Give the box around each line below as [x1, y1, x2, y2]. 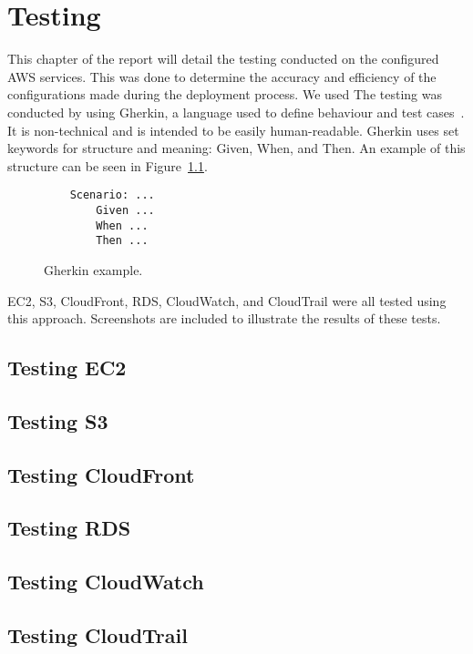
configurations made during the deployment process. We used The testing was [7, 85, 442, 104]
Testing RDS [7, 514, 131, 542]
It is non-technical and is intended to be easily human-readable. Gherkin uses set [7, 120, 459, 139]
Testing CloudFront [7, 460, 195, 488]
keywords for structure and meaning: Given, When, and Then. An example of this [7, 138, 466, 158]
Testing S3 [7, 406, 108, 434]
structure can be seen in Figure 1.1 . [7, 156, 208, 175]
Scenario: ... [69, 189, 155, 202]
